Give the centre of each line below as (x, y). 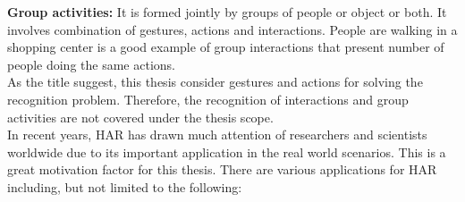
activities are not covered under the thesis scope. (140, 117)
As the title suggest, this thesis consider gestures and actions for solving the (215, 82)
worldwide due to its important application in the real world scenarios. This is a (227, 151)
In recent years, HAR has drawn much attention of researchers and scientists (217, 135)
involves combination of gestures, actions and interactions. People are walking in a (232, 29)
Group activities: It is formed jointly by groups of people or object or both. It (227, 12)
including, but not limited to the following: (125, 186)
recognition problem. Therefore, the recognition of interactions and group (208, 99)
